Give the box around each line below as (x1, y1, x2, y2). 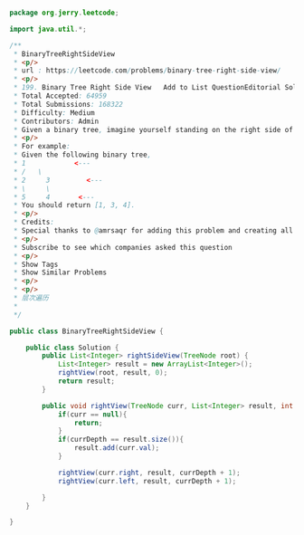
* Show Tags (13, 260, 59, 269)
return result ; (57, 377, 116, 386)
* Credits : (13, 218, 54, 227)
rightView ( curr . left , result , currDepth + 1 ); (57, 476, 237, 485)
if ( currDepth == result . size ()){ (57, 435, 184, 444)
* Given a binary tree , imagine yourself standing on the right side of (13, 125, 294, 134)
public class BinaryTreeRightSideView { (9, 327, 165, 336)
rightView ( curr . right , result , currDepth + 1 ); (57, 468, 242, 477)
